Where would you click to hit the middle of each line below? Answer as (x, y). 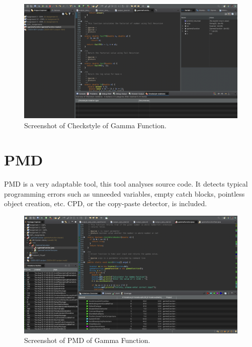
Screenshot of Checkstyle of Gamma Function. (95, 125)
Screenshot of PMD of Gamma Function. (87, 340)
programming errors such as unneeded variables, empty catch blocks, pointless (124, 193)
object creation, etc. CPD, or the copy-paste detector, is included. (106, 203)
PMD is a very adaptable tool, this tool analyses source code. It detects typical (126, 184)
